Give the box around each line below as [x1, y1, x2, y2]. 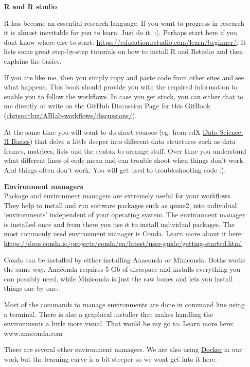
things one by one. [4, 283, 59, 293]
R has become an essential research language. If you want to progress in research [4, 17, 245, 28]
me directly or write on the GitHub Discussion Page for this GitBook [4, 101, 211, 111]
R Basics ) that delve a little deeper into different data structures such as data [4, 136, 236, 146]
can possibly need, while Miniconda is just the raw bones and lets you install [4, 273, 233, 283]
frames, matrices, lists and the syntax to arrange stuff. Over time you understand [4, 145, 247, 156]
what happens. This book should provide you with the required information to [4, 82, 238, 92]
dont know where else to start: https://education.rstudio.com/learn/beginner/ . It [4, 36, 246, 47]
